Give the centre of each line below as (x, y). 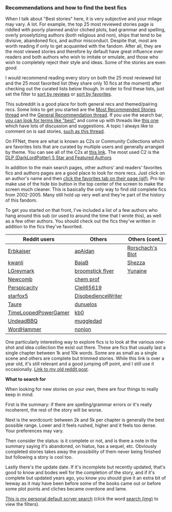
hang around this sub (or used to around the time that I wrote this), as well (83, 216)
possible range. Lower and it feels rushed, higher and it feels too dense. (81, 425)
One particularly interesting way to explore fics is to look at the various (80, 342)
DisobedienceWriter (98, 296)
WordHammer (25, 329)
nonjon (83, 329)
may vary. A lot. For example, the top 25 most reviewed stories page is (80, 24)
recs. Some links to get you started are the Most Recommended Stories (81, 110)
